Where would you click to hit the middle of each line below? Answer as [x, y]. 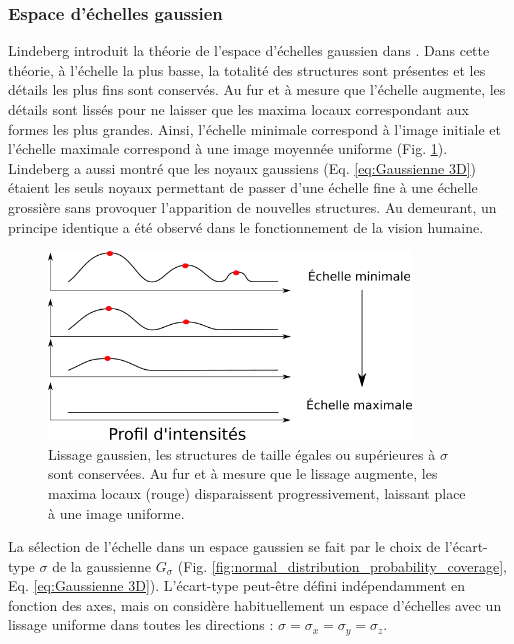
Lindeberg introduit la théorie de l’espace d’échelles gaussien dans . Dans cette [249, 50]
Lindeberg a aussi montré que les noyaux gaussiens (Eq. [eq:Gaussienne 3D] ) [242, 167]
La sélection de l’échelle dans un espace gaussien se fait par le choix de [224, 546]
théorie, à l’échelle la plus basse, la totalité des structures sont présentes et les [247, 69]
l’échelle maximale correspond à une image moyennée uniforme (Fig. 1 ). [228, 148]
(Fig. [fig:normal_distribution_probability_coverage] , [342, 565]
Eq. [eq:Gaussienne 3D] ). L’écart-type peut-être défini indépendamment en [237, 585]
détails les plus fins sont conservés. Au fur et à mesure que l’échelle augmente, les [257, 89]
